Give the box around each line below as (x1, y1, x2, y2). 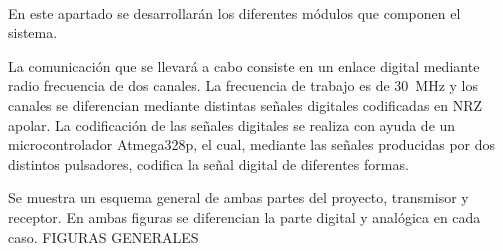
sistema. (8, 22, 58, 43)
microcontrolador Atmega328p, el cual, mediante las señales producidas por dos (8, 134, 496, 155)
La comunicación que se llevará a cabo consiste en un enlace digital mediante (8, 55, 480, 76)
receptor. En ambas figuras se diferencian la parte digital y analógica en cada (8, 206, 481, 227)
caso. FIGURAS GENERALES (8, 226, 199, 247)
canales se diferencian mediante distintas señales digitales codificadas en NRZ (8, 94, 483, 115)
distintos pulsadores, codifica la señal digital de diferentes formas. (8, 153, 409, 174)
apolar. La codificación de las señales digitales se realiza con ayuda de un (8, 114, 456, 135)
